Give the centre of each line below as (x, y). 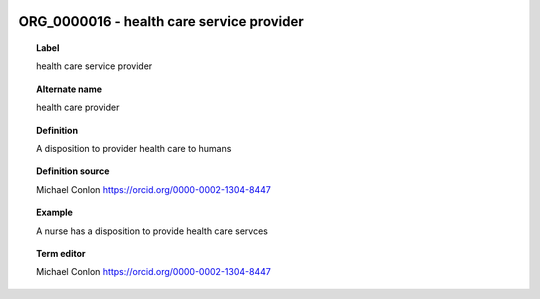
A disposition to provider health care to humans (134, 148)
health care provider (78, 107)
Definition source (73, 171)
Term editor (61, 253)
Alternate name (69, 89)
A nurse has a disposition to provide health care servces (152, 231)
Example (55, 212)
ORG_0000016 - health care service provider (161, 21)
